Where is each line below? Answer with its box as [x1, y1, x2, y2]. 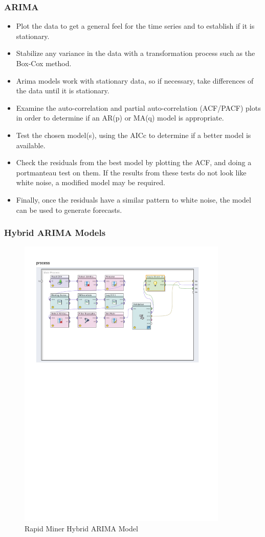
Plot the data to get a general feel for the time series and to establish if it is [16, 21, 255, 31]
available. [16, 140, 46, 150]
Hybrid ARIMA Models [4, 226, 106, 239]
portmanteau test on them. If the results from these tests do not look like [16, 167, 247, 177]
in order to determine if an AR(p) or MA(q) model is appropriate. [16, 112, 224, 123]
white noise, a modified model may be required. [16, 177, 165, 188]
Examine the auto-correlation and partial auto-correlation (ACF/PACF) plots [16, 102, 261, 113]
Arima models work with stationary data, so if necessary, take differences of [16, 75, 254, 86]
